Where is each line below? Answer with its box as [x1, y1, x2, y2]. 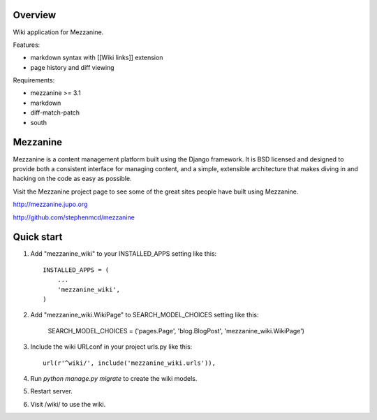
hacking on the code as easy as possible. [13, 175, 132, 183]
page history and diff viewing [30, 63, 114, 71]
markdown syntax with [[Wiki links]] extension [30, 53, 163, 62]
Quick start [13, 231, 63, 243]
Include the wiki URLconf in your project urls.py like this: [30, 342, 193, 351]
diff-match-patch [30, 108, 80, 117]
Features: [13, 41, 40, 49]
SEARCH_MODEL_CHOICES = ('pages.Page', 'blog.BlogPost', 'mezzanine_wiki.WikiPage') [47, 326, 305, 335]
